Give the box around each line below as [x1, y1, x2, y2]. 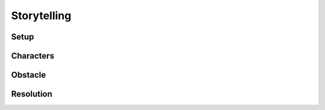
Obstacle [11, 70, 46, 80]
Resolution [11, 89, 52, 99]
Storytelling [11, 9, 72, 22]
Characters [11, 51, 54, 61]
